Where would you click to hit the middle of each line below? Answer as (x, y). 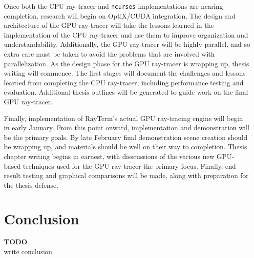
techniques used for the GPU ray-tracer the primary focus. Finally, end (129, 166)
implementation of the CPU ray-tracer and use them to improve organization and (126, 34)
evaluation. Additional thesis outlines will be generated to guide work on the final (126, 92)
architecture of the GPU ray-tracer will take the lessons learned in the (109, 25)
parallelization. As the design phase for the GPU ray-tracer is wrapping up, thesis (127, 63)
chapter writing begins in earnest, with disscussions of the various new (109, 156)
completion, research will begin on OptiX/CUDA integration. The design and (120, 15)
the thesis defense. (31, 185)
